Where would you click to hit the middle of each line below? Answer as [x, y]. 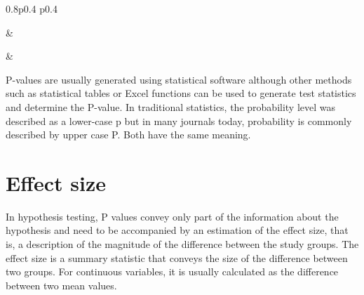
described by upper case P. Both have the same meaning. [128, 135]
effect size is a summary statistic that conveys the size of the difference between [177, 257]
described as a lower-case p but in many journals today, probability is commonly [179, 120]
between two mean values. [61, 285]
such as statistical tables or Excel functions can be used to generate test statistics [181, 93]
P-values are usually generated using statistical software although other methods [179, 79]
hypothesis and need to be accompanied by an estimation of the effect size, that [177, 230]
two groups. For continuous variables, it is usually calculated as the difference [172, 271]
